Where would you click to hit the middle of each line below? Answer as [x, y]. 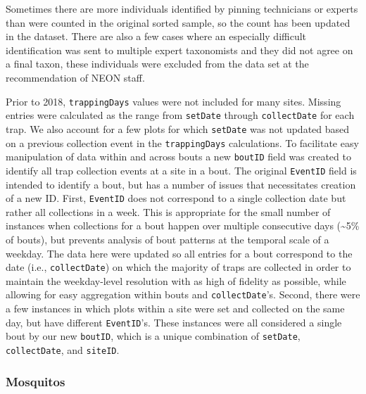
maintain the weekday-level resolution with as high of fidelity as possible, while [176, 280]
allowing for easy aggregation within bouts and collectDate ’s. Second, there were [183, 294]
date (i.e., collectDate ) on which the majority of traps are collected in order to [178, 267]
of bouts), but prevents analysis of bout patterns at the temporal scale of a [168, 239]
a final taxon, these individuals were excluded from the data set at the [157, 64]
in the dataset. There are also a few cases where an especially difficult [156, 36]
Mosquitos [36, 381]
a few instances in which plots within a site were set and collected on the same [175, 309]
